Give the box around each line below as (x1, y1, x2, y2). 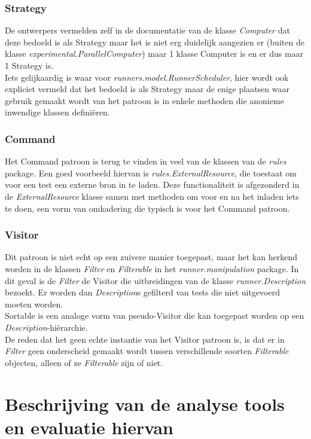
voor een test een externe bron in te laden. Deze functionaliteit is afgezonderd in (5, 178, 300, 191)
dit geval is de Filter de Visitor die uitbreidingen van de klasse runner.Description (5, 274, 306, 286)
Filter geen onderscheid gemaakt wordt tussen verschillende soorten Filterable (5, 345, 289, 357)
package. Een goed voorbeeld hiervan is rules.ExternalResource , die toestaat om (5, 166, 297, 179)
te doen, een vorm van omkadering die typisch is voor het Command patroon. (5, 202, 290, 214)
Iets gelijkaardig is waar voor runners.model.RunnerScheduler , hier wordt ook (5, 71, 289, 83)
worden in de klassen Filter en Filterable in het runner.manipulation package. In (5, 262, 299, 275)
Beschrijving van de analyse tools (5, 391, 285, 416)
